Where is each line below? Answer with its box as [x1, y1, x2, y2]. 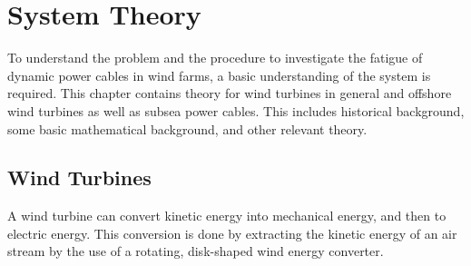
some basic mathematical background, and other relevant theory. [7, 119, 368, 138]
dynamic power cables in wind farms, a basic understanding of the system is [7, 65, 431, 84]
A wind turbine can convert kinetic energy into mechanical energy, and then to [7, 206, 446, 225]
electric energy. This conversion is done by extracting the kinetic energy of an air [7, 223, 457, 242]
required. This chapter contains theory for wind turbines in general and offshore [7, 84, 452, 103]
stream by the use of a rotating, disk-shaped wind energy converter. [7, 241, 384, 261]
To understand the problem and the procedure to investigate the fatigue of [7, 48, 423, 67]
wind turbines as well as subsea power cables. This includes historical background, [7, 101, 465, 120]
